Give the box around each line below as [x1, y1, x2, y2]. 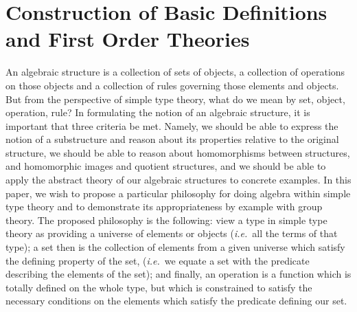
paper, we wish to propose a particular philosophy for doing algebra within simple [5, 186, 351, 200]
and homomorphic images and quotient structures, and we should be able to [5, 159, 326, 173]
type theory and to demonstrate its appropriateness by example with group [5, 199, 323, 214]
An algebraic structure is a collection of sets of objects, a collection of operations [5, 65, 345, 79]
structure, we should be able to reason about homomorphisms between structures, [5, 145, 350, 159]
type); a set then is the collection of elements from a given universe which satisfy [5, 240, 345, 254]
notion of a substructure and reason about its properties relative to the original [5, 132, 339, 146]
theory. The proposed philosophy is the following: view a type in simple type [5, 212, 327, 227]
